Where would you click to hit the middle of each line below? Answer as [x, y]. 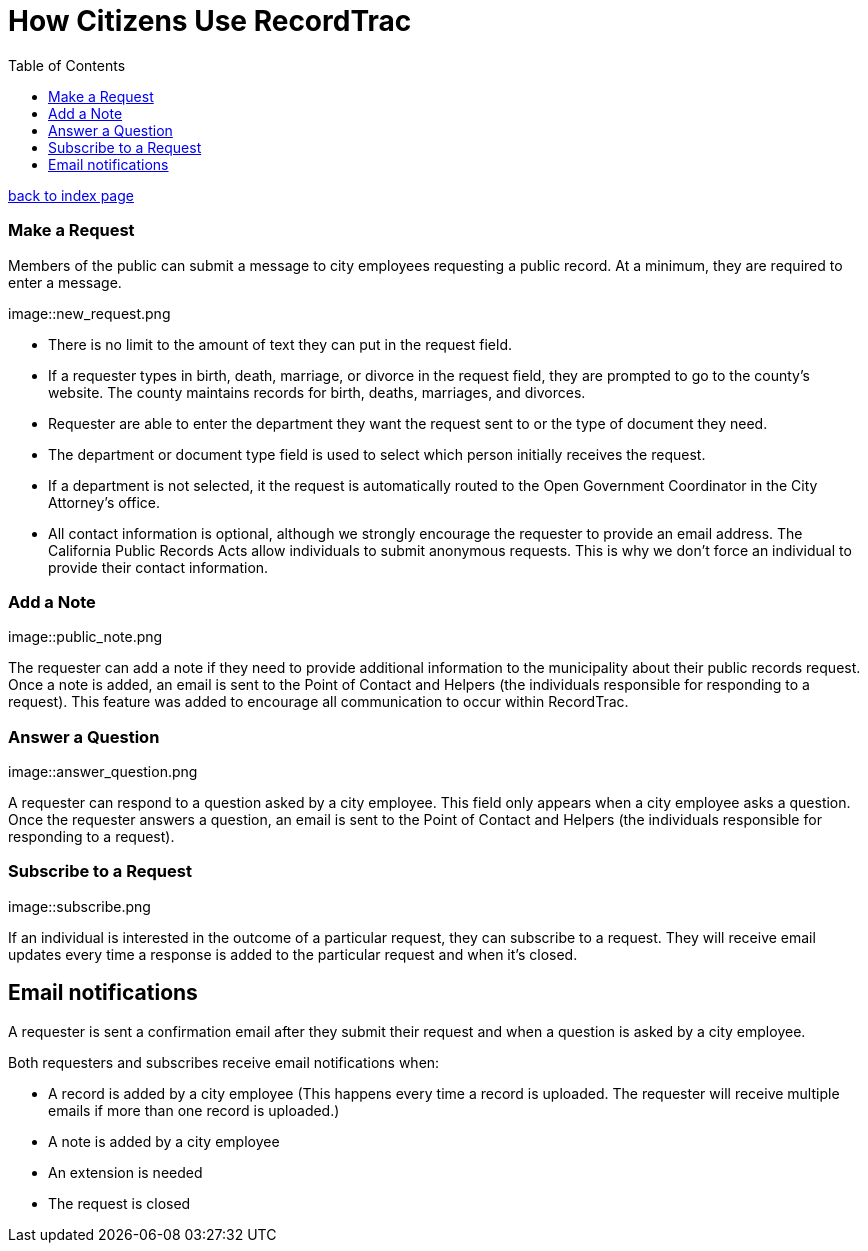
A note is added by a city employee [164, 1141]
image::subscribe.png [79, 906]
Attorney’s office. [104, 502]
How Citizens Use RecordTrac [210, 21]
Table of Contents [67, 65]
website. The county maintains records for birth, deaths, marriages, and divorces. [317, 392]
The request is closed [119, 1203]
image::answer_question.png [103, 771]
